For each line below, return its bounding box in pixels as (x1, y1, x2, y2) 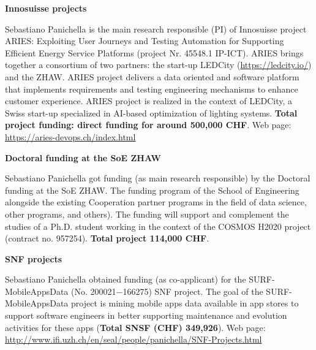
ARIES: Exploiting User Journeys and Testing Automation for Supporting (5, 34, 284, 47)
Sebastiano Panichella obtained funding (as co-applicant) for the (5, 273, 246, 286)
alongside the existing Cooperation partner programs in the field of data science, (5, 196, 307, 208)
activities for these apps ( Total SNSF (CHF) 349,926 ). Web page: (5, 321, 266, 333)
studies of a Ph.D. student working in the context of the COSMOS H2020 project (5, 219, 311, 232)
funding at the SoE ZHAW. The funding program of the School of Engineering (5, 183, 299, 196)
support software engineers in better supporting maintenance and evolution (5, 309, 287, 322)
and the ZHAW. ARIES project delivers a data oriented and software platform (5, 70, 299, 83)
